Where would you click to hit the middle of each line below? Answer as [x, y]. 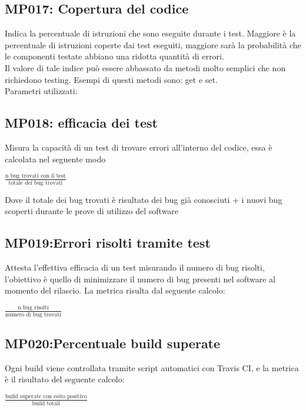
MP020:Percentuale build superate [113, 343]
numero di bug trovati [34, 314]
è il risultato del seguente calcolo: [65, 379]
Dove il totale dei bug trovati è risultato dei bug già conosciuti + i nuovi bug [144, 199]
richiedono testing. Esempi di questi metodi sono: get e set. [111, 79]
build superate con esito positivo [46, 396]
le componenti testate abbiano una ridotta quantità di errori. [114, 56]
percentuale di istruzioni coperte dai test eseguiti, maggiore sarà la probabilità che [153, 44]
